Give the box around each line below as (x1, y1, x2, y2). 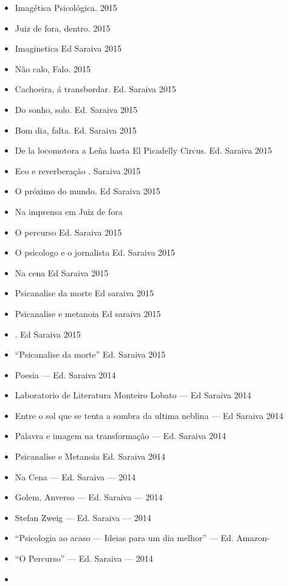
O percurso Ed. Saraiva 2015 (15, 225, 122, 238)
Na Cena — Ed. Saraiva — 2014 (15, 470, 136, 483)
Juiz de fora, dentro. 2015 (15, 21, 111, 34)
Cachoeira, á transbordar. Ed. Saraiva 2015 (15, 83, 176, 95)
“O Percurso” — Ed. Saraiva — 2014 (15, 552, 153, 565)
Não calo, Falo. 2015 (15, 62, 91, 75)
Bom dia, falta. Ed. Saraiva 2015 (15, 123, 137, 136)
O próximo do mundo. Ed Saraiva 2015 (15, 185, 160, 197)
